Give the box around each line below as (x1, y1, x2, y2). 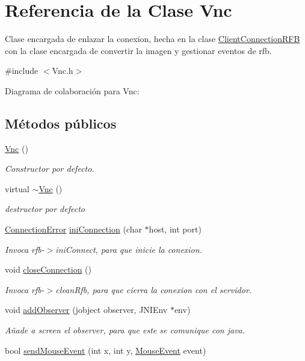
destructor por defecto (5, 202, 85, 215)
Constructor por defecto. (5, 162, 94, 175)
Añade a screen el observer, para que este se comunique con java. (5, 324, 245, 336)
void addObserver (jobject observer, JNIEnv (5, 303, 168, 316)
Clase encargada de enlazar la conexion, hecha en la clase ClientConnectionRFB (5, 32, 300, 45)
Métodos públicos (5, 114, 117, 132)
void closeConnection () (5, 263, 91, 276)
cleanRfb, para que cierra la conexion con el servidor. (55, 283, 252, 296)
